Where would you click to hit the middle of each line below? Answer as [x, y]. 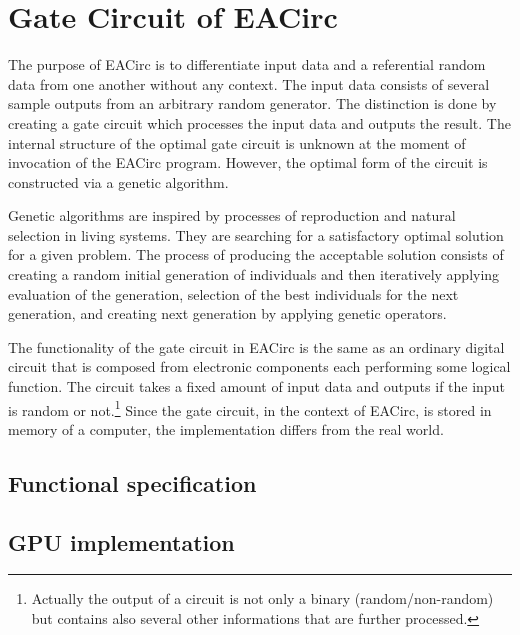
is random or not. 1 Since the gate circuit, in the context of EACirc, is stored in [250, 408]
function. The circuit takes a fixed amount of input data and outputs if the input [256, 386]
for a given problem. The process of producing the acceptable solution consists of [256, 254]
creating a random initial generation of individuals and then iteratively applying [254, 274]
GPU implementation [121, 541]
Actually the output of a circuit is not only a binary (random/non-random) [262, 598]
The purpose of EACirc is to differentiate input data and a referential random [247, 64]
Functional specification [132, 482]
